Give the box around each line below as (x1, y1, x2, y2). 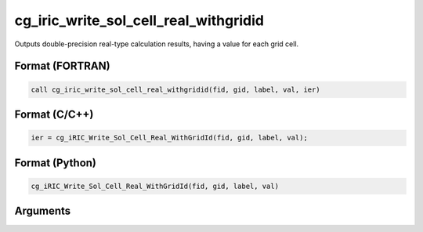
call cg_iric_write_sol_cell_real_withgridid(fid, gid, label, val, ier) (31, 85, 320, 94)
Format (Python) (14, 156, 97, 169)
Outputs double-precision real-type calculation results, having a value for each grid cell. (14, 39, 299, 49)
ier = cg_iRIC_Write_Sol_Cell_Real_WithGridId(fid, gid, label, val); (31, 133, 309, 143)
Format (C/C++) (14, 107, 94, 121)
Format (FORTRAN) (14, 60, 110, 73)
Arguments (14, 205, 71, 218)
